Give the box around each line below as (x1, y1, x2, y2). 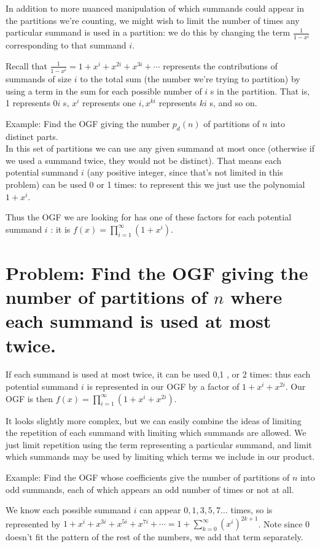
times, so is (230, 503, 273, 516)
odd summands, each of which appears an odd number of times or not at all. (6, 483, 294, 495)
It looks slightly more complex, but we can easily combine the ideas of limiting (6, 414, 302, 427)
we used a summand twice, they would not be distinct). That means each (6, 153, 282, 166)
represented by (6, 517, 61, 530)
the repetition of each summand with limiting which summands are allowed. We (6, 426, 306, 439)
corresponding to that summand (6, 39, 127, 52)
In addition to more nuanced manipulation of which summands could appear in (6, 2, 305, 14)
